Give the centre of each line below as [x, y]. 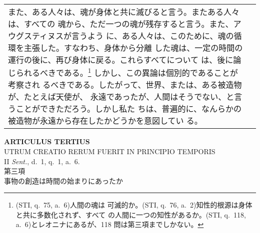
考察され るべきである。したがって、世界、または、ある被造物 [125, 85]
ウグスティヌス [36, 36]
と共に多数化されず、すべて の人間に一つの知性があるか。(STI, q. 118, [131, 214]
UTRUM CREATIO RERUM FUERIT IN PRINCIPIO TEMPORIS [110, 151]
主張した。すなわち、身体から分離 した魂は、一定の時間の [133, 48]
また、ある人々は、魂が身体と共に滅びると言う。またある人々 [124, 12]
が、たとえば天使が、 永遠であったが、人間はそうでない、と [121, 97]
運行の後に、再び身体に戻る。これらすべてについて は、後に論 [125, 60]
